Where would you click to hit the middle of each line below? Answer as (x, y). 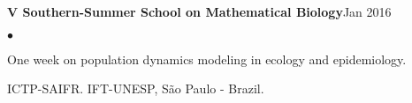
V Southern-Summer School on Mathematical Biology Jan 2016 (199, 11)
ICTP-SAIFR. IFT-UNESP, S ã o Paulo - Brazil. (136, 88)
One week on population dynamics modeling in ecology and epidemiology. (207, 59)
